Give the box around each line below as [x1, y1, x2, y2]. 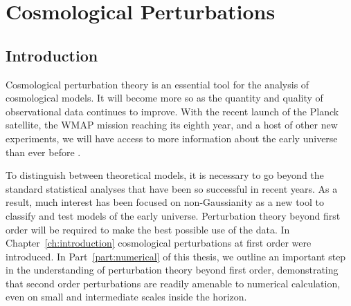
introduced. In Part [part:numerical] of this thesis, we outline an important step [6, 249, 346, 263]
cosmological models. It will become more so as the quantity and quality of [6, 90, 323, 105]
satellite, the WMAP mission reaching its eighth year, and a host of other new [6, 117, 338, 132]
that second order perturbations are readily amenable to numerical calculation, [6, 276, 341, 290]
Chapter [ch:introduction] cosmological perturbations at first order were [6, 236, 312, 250]
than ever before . [6, 144, 81, 159]
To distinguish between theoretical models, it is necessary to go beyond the [6, 168, 324, 182]
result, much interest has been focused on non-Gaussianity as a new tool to [6, 195, 324, 209]
